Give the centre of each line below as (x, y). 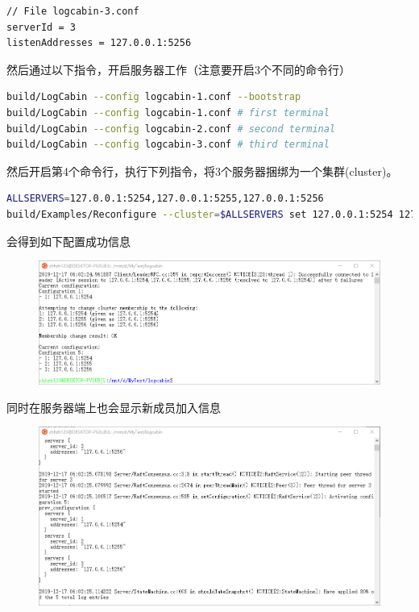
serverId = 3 (41, 27)
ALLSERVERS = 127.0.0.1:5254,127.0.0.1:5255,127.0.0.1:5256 (165, 199)
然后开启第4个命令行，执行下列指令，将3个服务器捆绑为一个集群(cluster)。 (202, 171)
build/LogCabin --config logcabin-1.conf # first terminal (168, 112)
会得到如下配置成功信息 (68, 241)
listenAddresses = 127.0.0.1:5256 (99, 43)
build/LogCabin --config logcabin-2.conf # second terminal (171, 129)
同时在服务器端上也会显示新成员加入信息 (114, 407)
